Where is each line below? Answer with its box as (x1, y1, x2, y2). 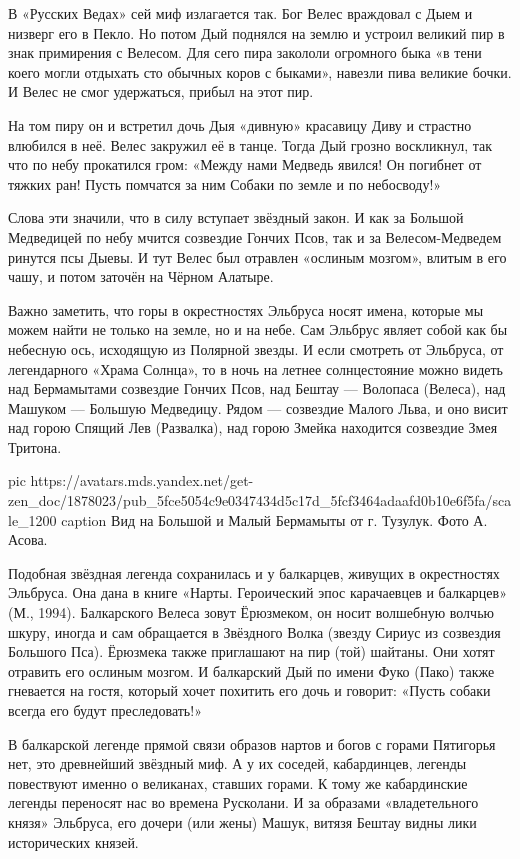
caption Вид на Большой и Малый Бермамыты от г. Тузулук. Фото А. (61, 509, 488, 530)
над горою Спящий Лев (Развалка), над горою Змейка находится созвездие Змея (8, 417, 498, 438)
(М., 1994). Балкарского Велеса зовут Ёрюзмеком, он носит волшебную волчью (8, 602, 494, 623)
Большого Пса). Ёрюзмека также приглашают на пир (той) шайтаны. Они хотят (8, 641, 495, 662)
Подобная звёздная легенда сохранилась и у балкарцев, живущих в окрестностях (8, 562, 500, 583)
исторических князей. (8, 831, 139, 852)
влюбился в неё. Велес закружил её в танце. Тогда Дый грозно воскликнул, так (8, 134, 493, 155)
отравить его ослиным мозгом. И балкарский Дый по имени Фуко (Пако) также (8, 660, 495, 681)
